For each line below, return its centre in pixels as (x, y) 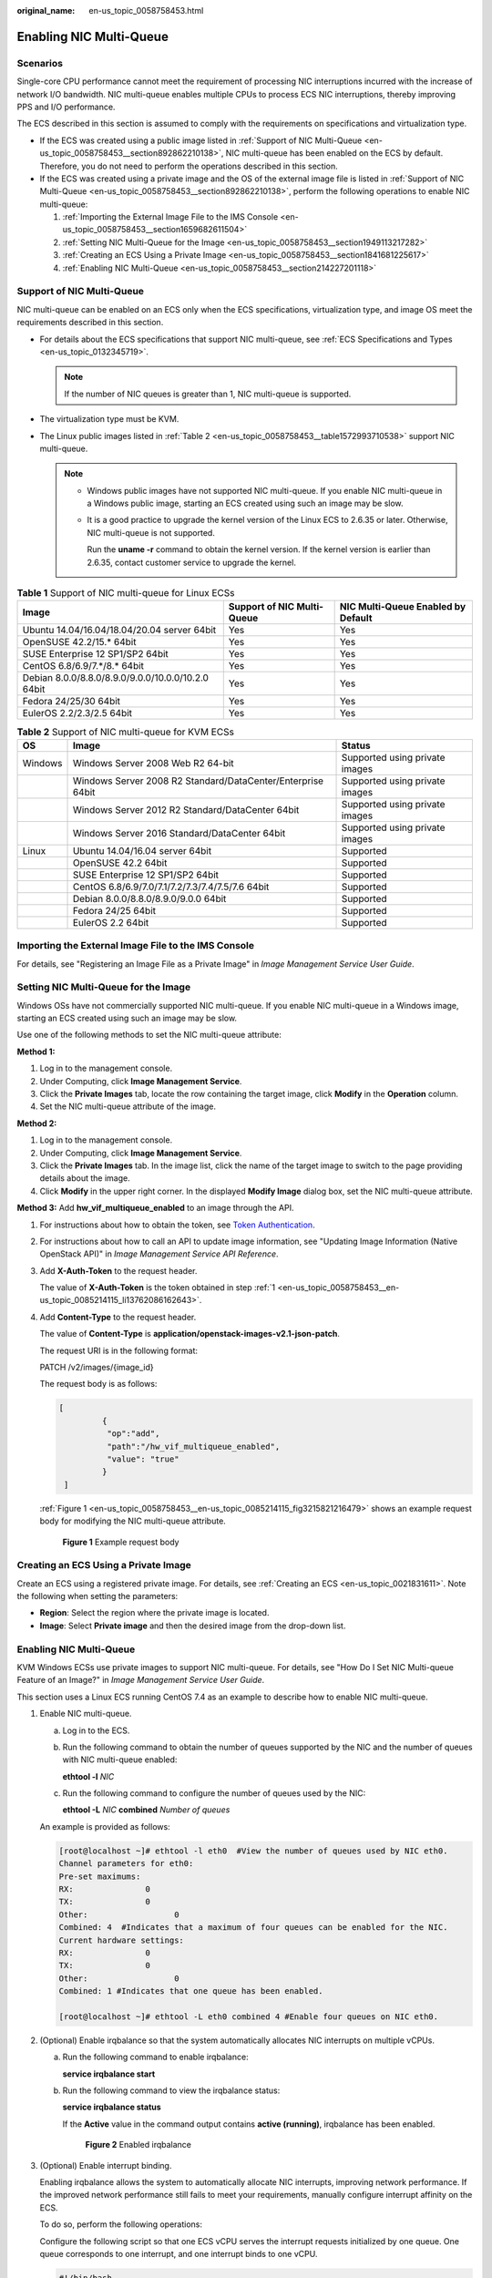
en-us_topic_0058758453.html (146, 10)
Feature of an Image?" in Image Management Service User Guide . (141, 1680)
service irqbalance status (112, 2107)
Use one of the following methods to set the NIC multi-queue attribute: (149, 1035)
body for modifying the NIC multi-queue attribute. (133, 1521)
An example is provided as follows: (105, 1826)
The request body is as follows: (98, 1384)
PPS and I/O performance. (66, 107)
